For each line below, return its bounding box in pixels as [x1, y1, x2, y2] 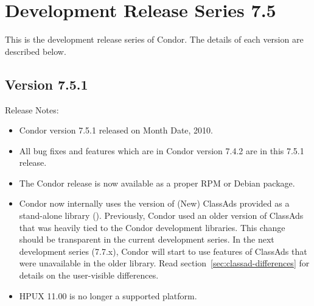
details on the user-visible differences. [19, 269, 159, 282]
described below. [5, 44, 66, 57]
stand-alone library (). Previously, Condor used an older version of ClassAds [19, 209, 304, 222]
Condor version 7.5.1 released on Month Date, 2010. [19, 124, 213, 137]
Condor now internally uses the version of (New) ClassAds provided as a [19, 197, 290, 210]
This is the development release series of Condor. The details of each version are [5, 33, 304, 46]
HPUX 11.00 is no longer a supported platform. [19, 289, 197, 302]
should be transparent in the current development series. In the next [19, 233, 274, 246]
